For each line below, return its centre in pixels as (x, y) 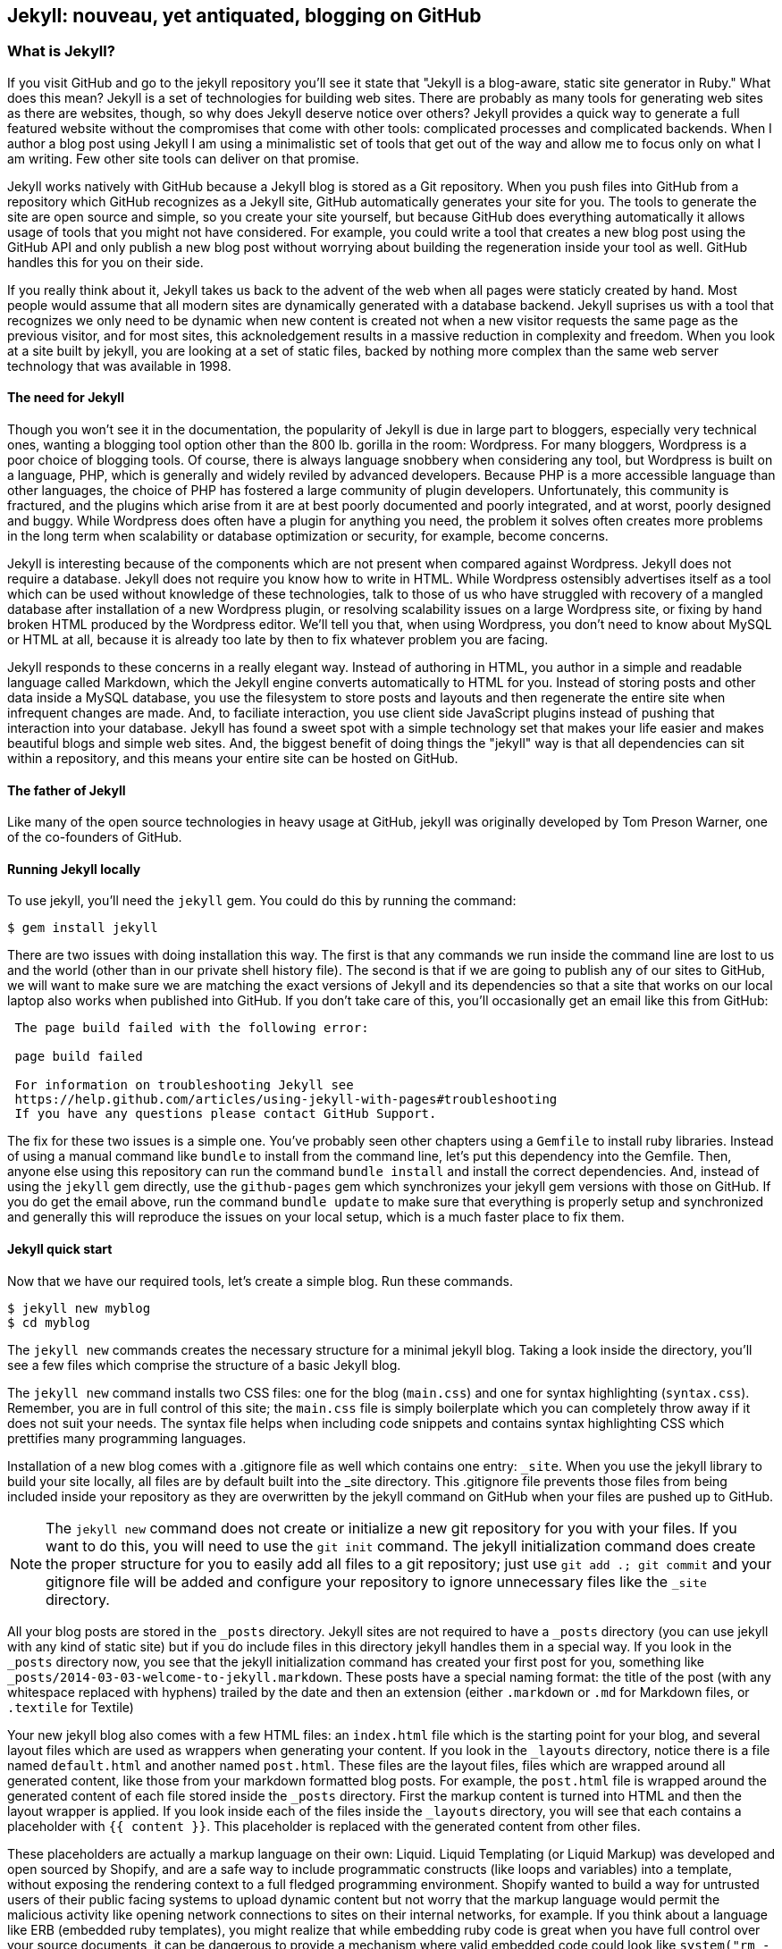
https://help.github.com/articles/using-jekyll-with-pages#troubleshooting (286, 1100)
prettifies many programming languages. (127, 1438)
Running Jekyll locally (74, 869)
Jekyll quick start (60, 1249)
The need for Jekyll (66, 398)
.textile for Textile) (71, 1707)
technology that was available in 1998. (119, 365)
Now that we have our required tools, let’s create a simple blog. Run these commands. (260, 1281)
